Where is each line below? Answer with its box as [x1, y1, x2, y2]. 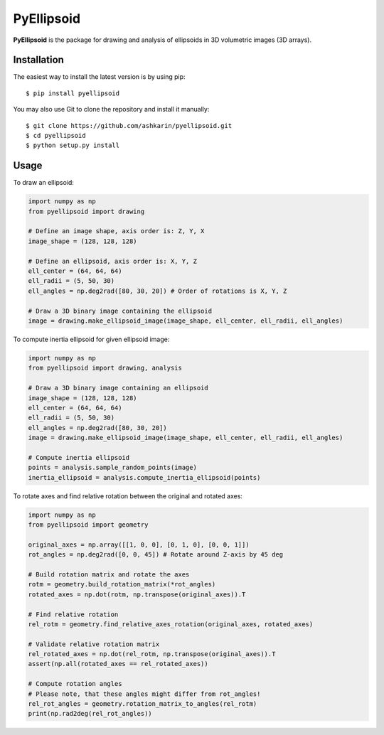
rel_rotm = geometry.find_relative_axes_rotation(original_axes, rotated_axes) [28, 620, 314, 628]
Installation [13, 54, 64, 66]
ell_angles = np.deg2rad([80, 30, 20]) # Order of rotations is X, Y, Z [28, 286, 287, 295]
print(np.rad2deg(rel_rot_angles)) [28, 709, 152, 718]
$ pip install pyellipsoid [26, 89, 120, 97]
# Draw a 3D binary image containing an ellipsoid [28, 384, 209, 392]
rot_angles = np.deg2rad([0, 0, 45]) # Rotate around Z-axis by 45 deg [28, 551, 284, 559]
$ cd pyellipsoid [26, 132, 86, 140]
